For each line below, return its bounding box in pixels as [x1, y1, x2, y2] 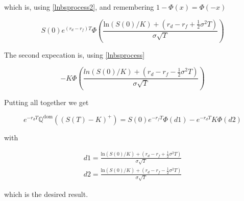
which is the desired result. [4, 189, 88, 199]
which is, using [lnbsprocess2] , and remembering [4, 2, 154, 12]
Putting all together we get [4, 97, 89, 108]
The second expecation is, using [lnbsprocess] [4, 49, 145, 60]
